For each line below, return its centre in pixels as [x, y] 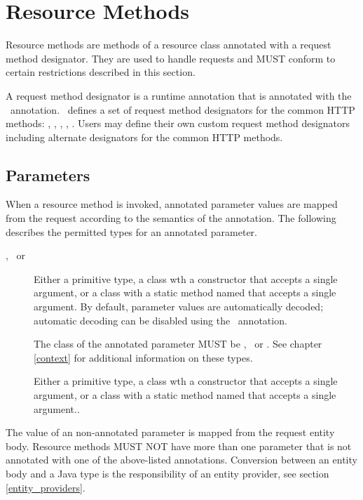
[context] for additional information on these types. [143, 357]
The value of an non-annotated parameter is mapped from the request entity [170, 432]
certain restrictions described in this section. [101, 72]
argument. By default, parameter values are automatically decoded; [179, 307]
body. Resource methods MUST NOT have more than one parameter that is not [179, 446]
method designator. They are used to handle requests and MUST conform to [171, 58]
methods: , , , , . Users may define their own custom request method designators [178, 123]
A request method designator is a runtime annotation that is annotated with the [179, 95]
